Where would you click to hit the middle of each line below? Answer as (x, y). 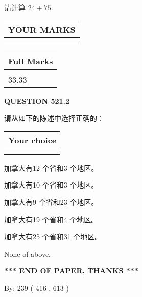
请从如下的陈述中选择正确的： (54, 118)
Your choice (32, 140)
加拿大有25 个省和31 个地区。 (53, 236)
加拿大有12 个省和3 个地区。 (51, 167)
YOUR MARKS (42, 29)
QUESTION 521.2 (37, 100)
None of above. (27, 253)
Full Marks (31, 61)
